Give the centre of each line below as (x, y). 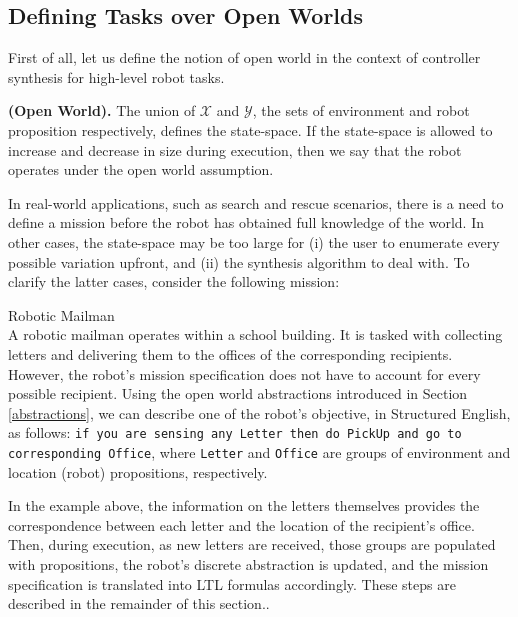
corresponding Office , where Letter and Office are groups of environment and (259, 451)
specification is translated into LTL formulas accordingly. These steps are (232, 583)
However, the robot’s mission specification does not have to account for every (244, 373)
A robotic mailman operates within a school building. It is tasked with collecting (255, 334)
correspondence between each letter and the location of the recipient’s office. (241, 524)
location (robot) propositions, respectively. (138, 471)
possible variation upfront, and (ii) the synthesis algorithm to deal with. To (239, 261)
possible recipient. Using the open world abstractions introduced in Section (238, 393)
